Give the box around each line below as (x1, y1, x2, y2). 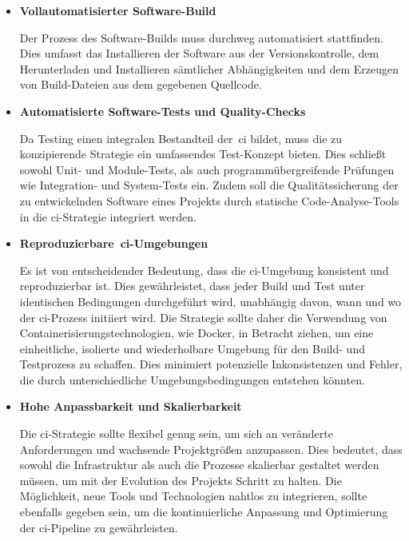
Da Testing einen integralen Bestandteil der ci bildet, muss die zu (19, 129, 343, 146)
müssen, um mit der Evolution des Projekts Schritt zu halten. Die (19, 471, 342, 488)
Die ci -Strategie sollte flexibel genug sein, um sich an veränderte (19, 425, 333, 442)
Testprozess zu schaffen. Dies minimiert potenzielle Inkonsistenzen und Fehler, (19, 356, 403, 372)
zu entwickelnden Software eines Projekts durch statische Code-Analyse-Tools (19, 192, 399, 209)
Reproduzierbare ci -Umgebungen (19, 235, 208, 252)
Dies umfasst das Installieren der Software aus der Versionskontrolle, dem (19, 45, 379, 62)
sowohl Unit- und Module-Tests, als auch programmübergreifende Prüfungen (19, 161, 395, 177)
